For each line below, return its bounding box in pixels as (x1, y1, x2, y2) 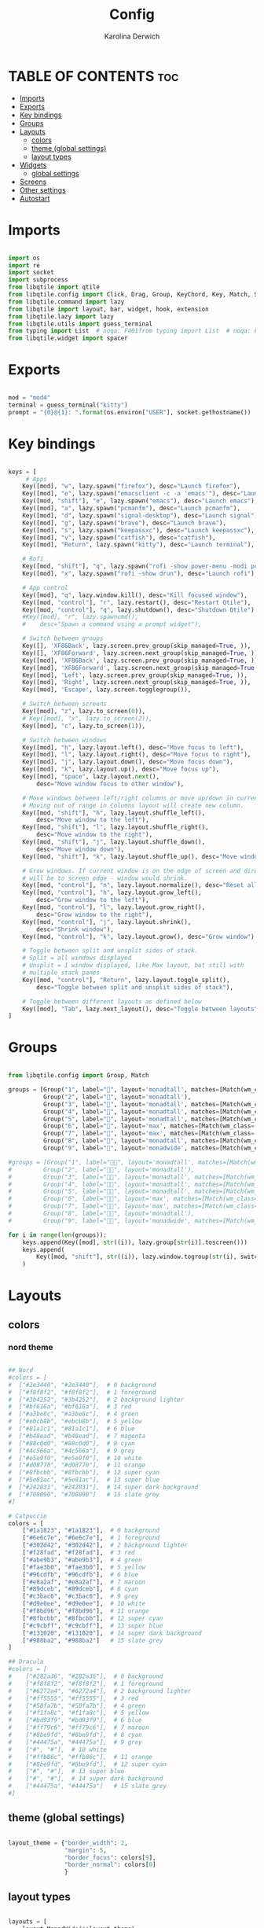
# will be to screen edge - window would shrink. (22, 874, 189, 882)
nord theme (8, 1341, 53, 1352)
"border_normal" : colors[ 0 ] (64, 1861, 156, 1869)
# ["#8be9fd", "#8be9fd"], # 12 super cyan (8, 1760, 167, 1768)
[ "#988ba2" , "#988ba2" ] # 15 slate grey (22, 1636, 163, 1644)
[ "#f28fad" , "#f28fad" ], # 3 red (22, 1549, 135, 1557)
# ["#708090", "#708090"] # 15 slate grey (8, 1490, 159, 1499)
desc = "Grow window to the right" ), (36, 911, 153, 918)
